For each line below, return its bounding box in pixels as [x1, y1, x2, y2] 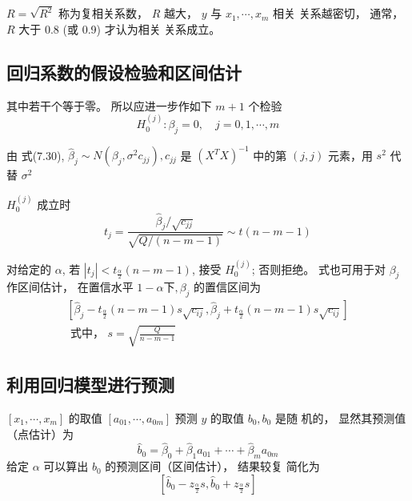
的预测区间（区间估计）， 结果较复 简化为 [105, 458, 320, 475]
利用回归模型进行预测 [6, 372, 174, 397]
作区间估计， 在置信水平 [6, 279, 134, 295]
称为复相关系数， [58, 5, 149, 22]
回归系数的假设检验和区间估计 [6, 59, 242, 84]
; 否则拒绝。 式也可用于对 [251, 260, 386, 277]
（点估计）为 [6, 425, 74, 442]
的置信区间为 [194, 279, 262, 295]
